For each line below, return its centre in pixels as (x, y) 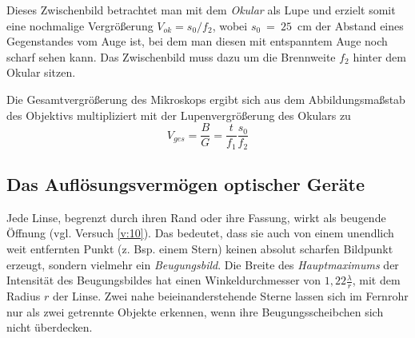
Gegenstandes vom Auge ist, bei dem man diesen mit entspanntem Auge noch (197, 41)
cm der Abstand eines (350, 25)
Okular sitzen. (41, 72)
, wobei (230, 25)
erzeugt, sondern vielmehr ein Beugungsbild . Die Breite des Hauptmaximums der (203, 264)
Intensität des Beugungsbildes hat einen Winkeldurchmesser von (164, 280)
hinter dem (379, 56)
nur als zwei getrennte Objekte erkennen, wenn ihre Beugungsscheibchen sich (195, 311)
